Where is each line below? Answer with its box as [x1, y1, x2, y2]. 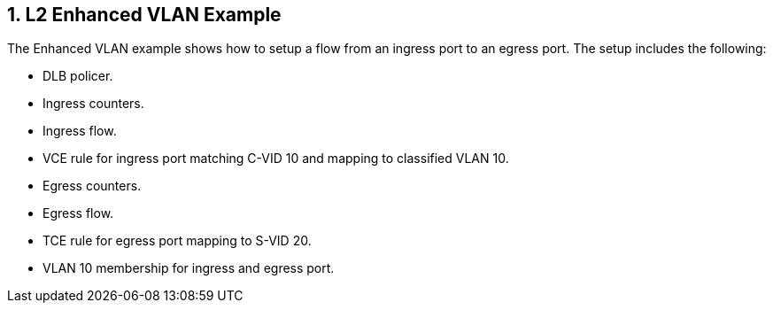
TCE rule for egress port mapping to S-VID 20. [43, 233, 312, 249]
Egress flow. [43, 205, 114, 221]
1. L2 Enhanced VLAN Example [7, 4, 282, 26]
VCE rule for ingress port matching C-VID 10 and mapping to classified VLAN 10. [43, 151, 509, 167]
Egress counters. [43, 178, 142, 194]
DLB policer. [43, 68, 113, 84]
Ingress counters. [43, 96, 144, 112]
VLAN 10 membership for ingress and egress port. [43, 260, 335, 276]
